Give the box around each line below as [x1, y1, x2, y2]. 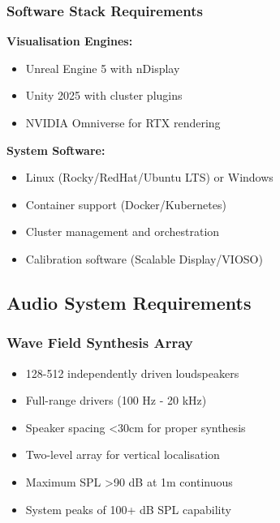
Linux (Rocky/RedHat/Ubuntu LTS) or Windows [25, 169, 274, 186]
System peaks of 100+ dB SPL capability [25, 500, 231, 517]
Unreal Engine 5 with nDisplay [25, 59, 180, 76]
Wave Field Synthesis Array [6, 332, 193, 353]
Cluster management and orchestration [25, 223, 220, 240]
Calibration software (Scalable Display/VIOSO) [25, 250, 263, 267]
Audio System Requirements [6, 289, 252, 315]
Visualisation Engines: [6, 32, 133, 49]
